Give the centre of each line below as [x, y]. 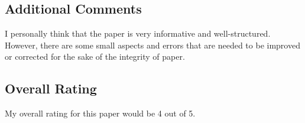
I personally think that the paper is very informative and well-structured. [138, 33]
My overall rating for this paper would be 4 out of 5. [100, 113]
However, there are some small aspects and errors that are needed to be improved [152, 45]
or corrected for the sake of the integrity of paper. [95, 56]
